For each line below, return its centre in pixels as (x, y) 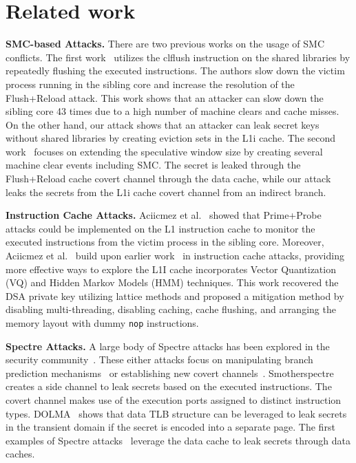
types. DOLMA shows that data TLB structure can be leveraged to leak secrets (176, 413)
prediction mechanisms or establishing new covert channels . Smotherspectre (170, 373)
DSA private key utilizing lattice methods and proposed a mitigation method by (175, 295)
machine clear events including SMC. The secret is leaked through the (153, 165)
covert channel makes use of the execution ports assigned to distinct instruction (174, 400)
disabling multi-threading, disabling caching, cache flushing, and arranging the (171, 309)
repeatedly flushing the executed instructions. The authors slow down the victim (175, 71)
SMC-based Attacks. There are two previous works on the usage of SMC (165, 44)
